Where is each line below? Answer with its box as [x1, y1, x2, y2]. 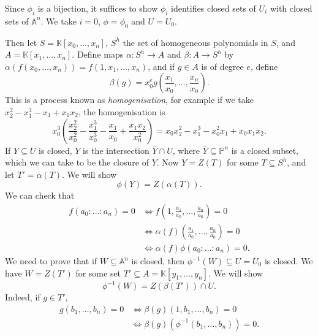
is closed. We [264, 254, 313, 267]
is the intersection [83, 143, 150, 156]
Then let [5, 36, 37, 48]
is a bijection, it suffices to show [37, 2, 158, 14]
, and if [148, 59, 175, 72]
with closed [270, 2, 312, 14]
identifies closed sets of [171, 2, 256, 14]
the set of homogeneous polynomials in [123, 36, 268, 48]
